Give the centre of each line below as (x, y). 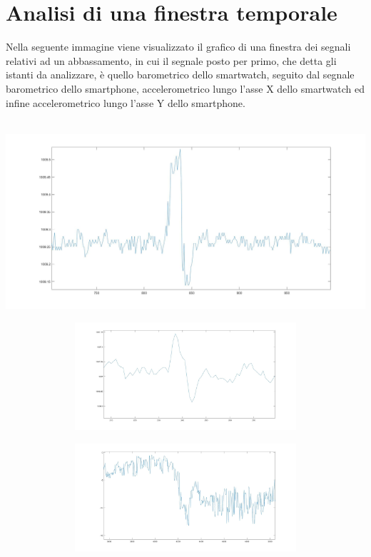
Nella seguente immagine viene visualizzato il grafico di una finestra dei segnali (178, 47)
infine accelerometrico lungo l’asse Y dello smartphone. (126, 102)
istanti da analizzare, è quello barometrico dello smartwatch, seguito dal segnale (180, 75)
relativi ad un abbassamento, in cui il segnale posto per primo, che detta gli (171, 60)
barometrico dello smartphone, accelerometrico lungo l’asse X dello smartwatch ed (185, 88)
